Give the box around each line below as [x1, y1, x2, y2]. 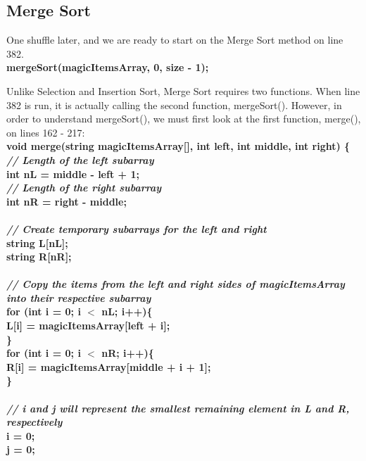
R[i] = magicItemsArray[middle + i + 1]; [6, 359, 211, 374]
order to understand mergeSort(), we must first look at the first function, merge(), [6, 111, 361, 126]
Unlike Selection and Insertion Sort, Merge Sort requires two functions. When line [6, 83, 360, 98]
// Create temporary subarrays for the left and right [6, 221, 267, 236]
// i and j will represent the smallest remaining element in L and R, [6, 400, 350, 415]
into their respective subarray [6, 290, 151, 305]
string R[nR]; [6, 249, 72, 264]
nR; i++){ [101, 346, 154, 360]
